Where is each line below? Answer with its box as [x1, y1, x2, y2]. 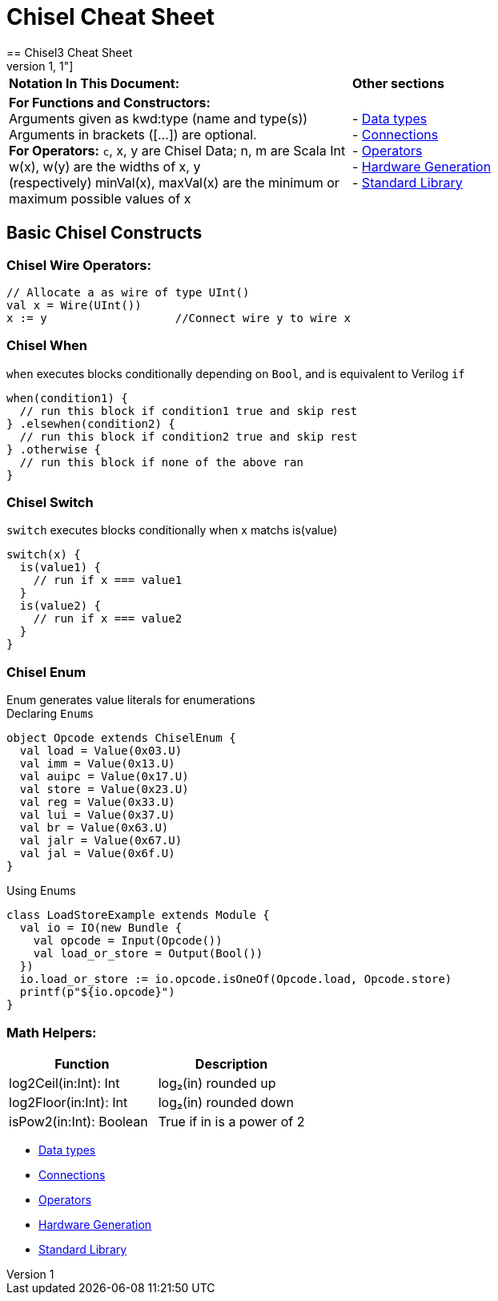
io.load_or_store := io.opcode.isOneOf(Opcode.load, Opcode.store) [19, 973, 452, 986]
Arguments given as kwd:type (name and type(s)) [9, 110, 308, 127]
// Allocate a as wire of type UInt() [6, 285, 250, 299]
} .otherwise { [6, 442, 102, 456]
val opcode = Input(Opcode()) [33, 934, 223, 948]
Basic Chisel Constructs [6, 223, 203, 244]
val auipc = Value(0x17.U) [19, 770, 189, 783]
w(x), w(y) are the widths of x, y [9, 158, 201, 175]
